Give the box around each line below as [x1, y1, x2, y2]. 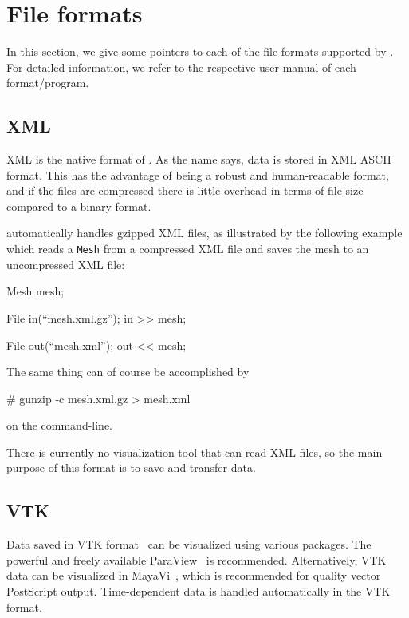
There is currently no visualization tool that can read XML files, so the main [6, 443, 383, 460]
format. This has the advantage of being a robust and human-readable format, [6, 166, 389, 183]
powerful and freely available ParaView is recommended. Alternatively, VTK [6, 551, 387, 568]
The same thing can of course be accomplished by [6, 363, 250, 380]
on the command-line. [6, 417, 112, 434]
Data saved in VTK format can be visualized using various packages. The [6, 536, 372, 553]
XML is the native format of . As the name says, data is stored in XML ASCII [6, 151, 391, 168]
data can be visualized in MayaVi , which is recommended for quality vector [6, 567, 381, 584]
